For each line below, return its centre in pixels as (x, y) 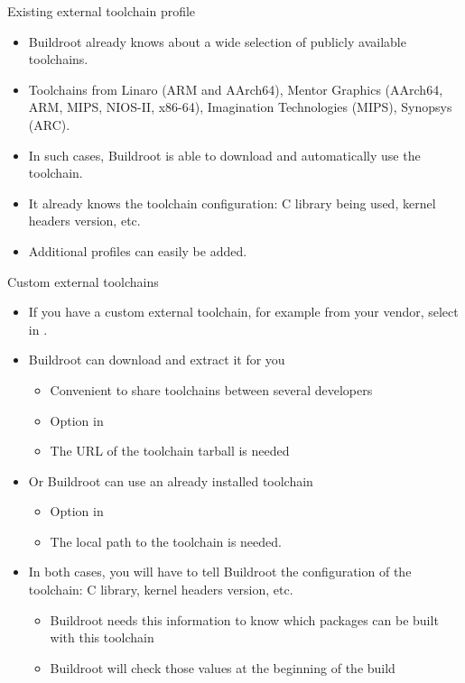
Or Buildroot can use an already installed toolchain (171, 480)
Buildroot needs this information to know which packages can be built (244, 619)
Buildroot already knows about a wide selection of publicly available (217, 41)
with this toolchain (102, 637)
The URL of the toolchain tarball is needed (170, 451)
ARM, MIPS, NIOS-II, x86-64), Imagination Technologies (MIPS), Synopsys (240, 107)
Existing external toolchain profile (102, 11)
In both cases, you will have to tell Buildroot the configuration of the (220, 572)
